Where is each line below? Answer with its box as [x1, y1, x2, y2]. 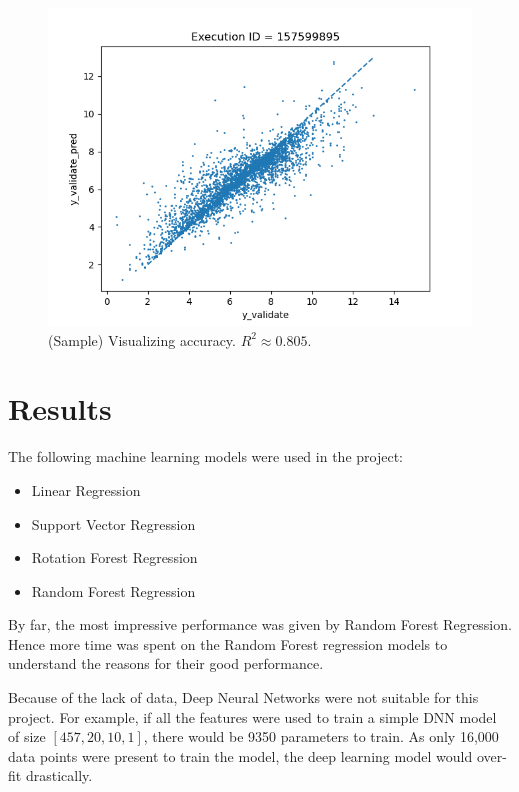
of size [8, 726, 46, 747]
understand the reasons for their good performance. [8, 653, 324, 674]
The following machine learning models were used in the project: [8, 446, 403, 467]
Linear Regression [31, 479, 141, 500]
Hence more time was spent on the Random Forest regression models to [8, 633, 448, 654]
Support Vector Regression [31, 513, 196, 534]
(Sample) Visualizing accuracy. [48, 329, 236, 350]
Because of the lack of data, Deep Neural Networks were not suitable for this [8, 687, 479, 708]
